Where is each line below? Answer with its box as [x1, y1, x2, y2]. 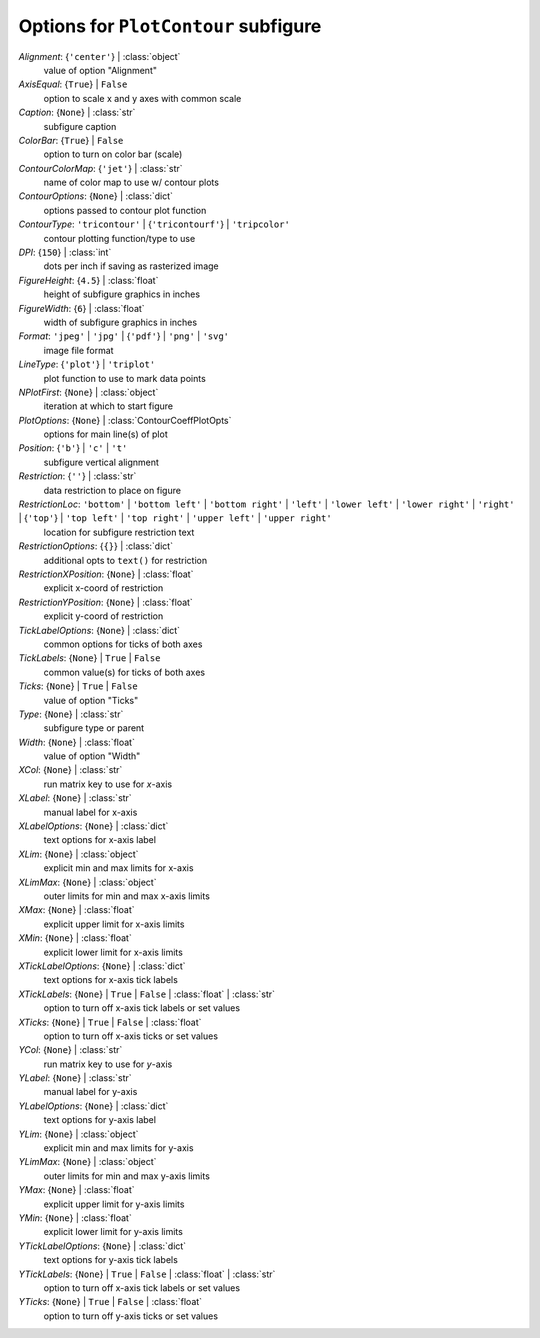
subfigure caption [43, 120, 117, 132]
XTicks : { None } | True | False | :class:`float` [18, 1016, 202, 1028]
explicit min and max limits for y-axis [43, 1142, 194, 1154]
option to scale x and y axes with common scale [43, 92, 242, 104]
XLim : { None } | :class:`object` [18, 848, 139, 860]
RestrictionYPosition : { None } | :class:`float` [18, 596, 194, 608]
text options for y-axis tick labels [43, 1254, 179, 1266]
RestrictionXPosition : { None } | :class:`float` [18, 568, 194, 580]
